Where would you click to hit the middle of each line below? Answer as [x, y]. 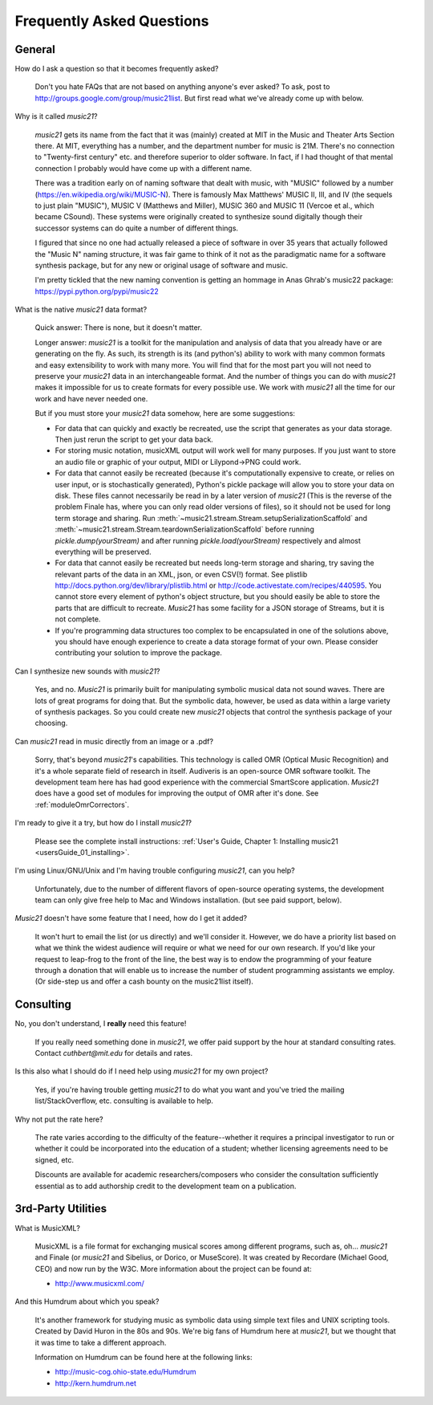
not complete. [78, 619]
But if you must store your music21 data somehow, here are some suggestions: [165, 413]
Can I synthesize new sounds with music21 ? [87, 671]
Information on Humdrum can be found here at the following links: [144, 1358]
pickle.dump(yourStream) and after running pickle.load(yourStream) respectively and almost [208, 540]
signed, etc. [54, 1159]
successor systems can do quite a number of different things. [137, 228]
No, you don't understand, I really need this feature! [101, 1024]
